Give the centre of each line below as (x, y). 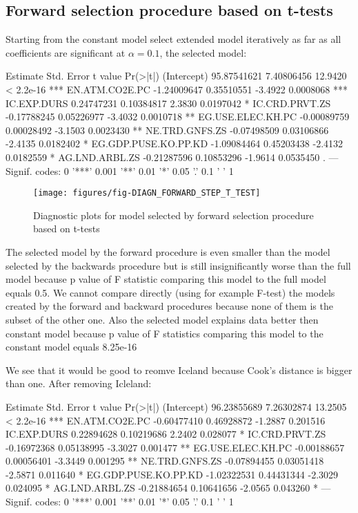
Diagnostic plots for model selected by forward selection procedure (173, 215)
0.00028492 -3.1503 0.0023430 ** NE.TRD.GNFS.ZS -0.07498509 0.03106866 (167, 130)
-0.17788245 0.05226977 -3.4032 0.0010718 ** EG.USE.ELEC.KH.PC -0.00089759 (178, 116)
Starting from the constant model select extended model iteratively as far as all (173, 39)
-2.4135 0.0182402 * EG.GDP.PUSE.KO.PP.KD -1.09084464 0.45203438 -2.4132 (175, 143)
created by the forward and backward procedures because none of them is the (169, 306)
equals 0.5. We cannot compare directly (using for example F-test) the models (170, 292)
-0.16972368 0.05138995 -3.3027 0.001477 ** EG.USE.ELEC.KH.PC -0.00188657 (175, 447)
